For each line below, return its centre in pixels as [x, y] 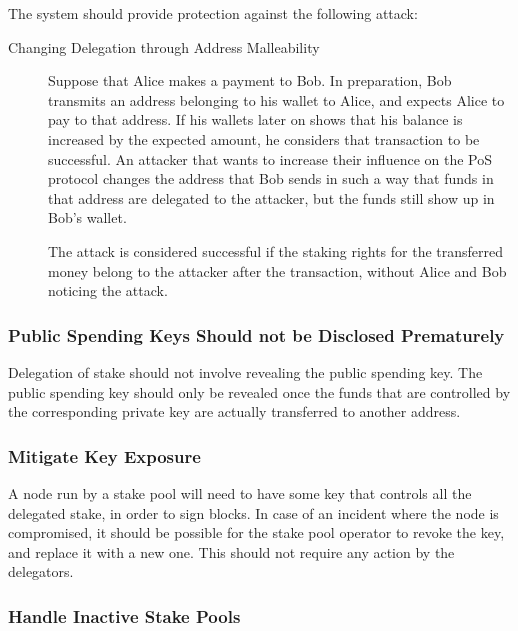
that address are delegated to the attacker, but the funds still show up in [271, 197]
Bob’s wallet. [87, 217]
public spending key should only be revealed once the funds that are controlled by [259, 391]
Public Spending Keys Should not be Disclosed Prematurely [256, 334]
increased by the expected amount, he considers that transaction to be [264, 138]
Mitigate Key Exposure [104, 455]
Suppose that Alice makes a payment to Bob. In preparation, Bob [250, 80]
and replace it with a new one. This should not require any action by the [231, 551]
